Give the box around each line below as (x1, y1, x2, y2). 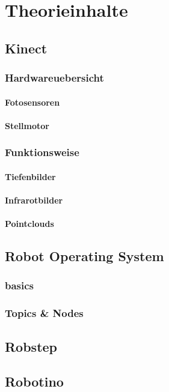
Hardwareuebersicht (5, 70, 104, 85)
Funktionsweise (5, 145, 79, 160)
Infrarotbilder (5, 194, 63, 206)
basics (5, 278, 34, 293)
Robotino (5, 372, 64, 391)
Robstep (5, 337, 58, 355)
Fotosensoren (5, 95, 60, 108)
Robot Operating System (5, 247, 164, 265)
